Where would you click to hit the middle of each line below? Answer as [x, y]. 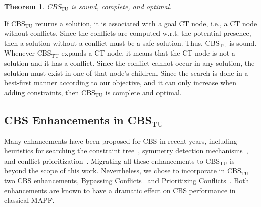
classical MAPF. [29, 200]
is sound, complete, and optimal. [121, 6]
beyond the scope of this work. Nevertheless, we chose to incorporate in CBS [123, 170]
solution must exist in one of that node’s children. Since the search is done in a [126, 72]
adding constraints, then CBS [50, 92]
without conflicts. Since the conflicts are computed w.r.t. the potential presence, [128, 33]
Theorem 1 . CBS [33, 6]
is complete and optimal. [143, 92]
